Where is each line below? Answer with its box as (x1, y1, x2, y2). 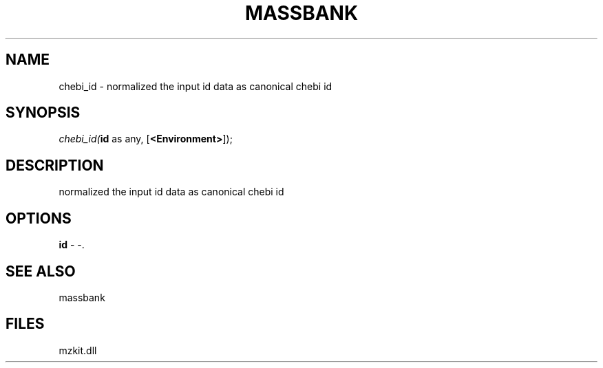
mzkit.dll (59, 344, 97, 356)
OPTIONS (6, 209, 72, 227)
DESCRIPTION (6, 156, 104, 174)
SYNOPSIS (6, 104, 81, 122)
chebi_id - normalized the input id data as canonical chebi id (59, 80, 332, 92)
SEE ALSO (6, 262, 76, 280)
